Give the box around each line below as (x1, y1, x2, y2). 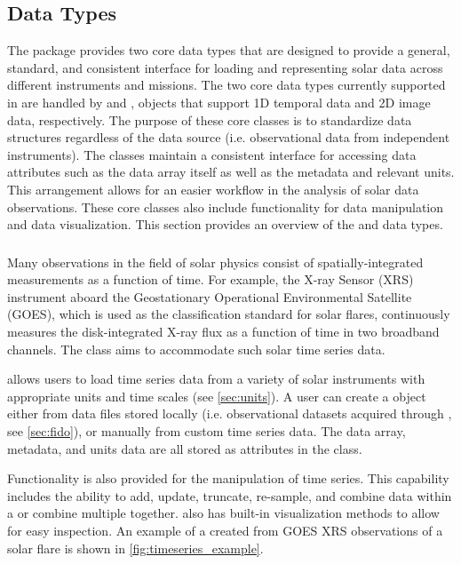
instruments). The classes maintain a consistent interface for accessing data (7, 145, 417, 163)
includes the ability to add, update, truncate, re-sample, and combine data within (7, 486, 452, 504)
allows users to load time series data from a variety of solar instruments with (7, 369, 425, 388)
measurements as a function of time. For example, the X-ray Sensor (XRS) (7, 270, 414, 289)
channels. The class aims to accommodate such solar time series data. (7, 339, 385, 358)
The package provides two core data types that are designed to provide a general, (7, 41, 450, 60)
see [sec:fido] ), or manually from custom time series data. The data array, (7, 422, 406, 440)
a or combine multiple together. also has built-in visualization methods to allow (7, 504, 440, 522)
